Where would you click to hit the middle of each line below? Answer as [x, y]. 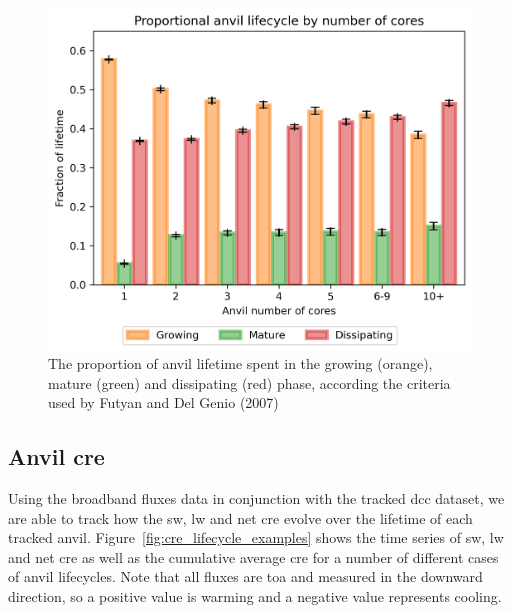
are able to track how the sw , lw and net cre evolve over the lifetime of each [240, 517]
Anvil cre [56, 456]
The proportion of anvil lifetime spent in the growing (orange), [240, 363]
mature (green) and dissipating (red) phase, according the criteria [249, 382]
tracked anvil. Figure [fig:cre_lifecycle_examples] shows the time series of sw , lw [256, 537]
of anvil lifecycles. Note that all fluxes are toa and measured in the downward [245, 576]
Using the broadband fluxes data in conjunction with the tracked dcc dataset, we [256, 498]
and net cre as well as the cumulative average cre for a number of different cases [253, 556]
